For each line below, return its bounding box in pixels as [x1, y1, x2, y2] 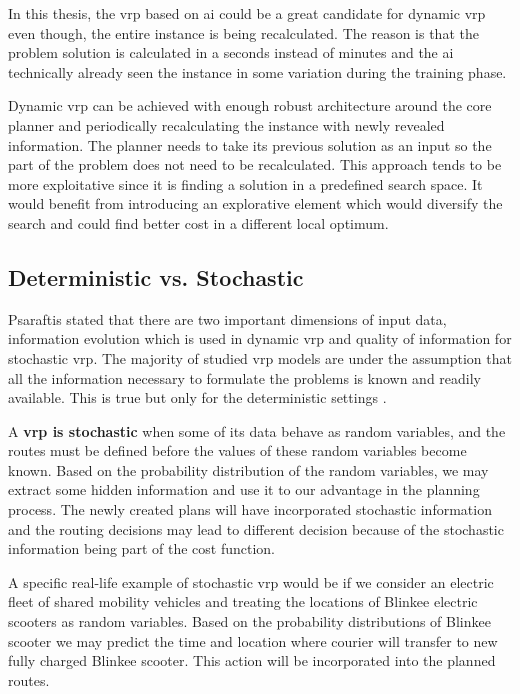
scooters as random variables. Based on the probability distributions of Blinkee [8, 611, 491, 632]
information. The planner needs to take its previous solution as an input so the [8, 134, 492, 155]
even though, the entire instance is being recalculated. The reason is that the [8, 22, 479, 43]
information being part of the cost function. [8, 538, 275, 559]
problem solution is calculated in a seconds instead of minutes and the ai [8, 42, 454, 63]
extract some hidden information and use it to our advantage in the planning [8, 479, 480, 500]
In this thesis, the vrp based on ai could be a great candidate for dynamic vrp [8, 3, 486, 23]
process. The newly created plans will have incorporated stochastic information [8, 499, 492, 520]
